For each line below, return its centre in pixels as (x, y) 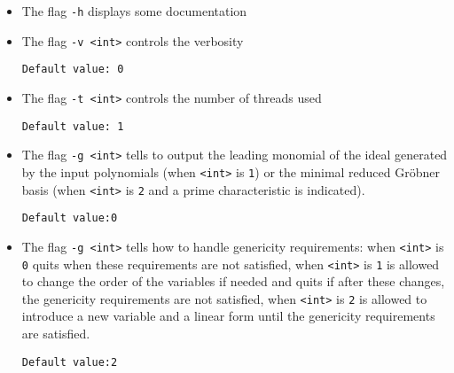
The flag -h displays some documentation (134, 11)
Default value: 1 (73, 126)
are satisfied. (56, 334)
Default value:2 (70, 362)
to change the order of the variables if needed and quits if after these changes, (233, 281)
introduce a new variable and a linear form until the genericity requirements (228, 316)
